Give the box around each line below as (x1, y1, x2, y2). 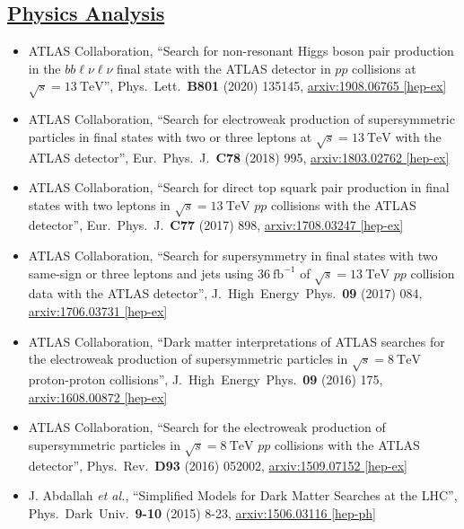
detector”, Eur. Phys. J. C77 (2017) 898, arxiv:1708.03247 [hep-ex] (28, 216, 404, 234)
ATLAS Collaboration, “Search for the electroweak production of (28, 418, 386, 436)
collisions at (352, 58, 416, 77)
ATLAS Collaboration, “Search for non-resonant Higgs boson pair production (28, 41, 454, 60)
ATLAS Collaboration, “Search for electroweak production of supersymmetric (28, 110, 455, 128)
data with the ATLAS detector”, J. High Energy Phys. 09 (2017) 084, (28, 284, 423, 303)
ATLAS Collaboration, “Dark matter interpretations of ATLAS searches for (28, 331, 445, 350)
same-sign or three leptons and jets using (28, 263, 254, 282)
